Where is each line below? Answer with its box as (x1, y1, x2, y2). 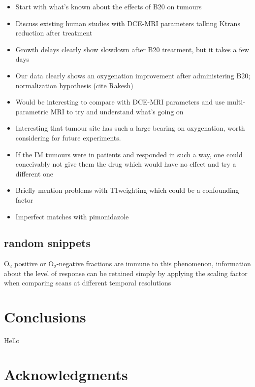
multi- (226, 97, 245, 107)
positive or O (14, 258, 54, 269)
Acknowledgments (4, 364, 128, 384)
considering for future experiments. (15, 132, 121, 142)
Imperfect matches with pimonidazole (15, 211, 129, 221)
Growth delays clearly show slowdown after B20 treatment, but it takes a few (15, 44, 249, 54)
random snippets (4, 235, 91, 250)
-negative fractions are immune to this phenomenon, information (56, 258, 251, 269)
